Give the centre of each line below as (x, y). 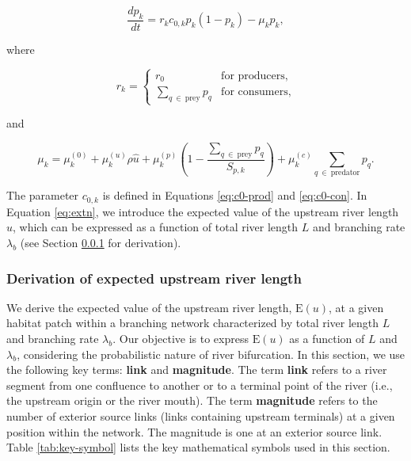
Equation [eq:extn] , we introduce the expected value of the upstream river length (203, 211)
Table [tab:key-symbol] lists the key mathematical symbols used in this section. (198, 447)
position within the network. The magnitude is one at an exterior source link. (194, 431)
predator (345, 173)
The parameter (43, 195)
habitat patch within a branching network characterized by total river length (193, 323)
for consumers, (256, 92)
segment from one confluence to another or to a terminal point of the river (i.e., (200, 385)
